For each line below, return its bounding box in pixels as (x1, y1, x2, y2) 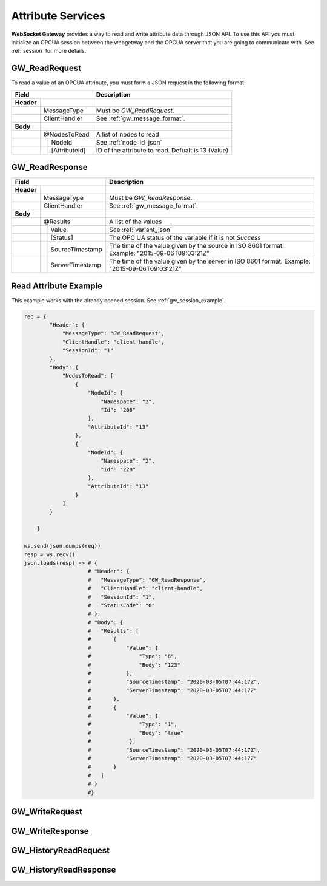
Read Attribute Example (11, 281, 103, 291)
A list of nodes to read (96, 130, 160, 138)
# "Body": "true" (88, 729, 184, 736)
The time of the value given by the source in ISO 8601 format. (109, 242, 285, 250)
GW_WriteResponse (11, 826, 89, 836)
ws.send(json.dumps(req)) (24, 542, 101, 550)
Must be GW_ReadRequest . (96, 106, 175, 115)
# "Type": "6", (88, 653, 178, 660)
